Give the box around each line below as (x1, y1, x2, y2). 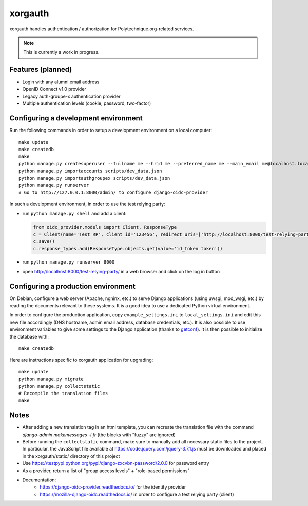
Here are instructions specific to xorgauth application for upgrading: (9, 357, 153, 363)
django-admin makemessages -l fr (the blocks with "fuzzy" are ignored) (22, 432, 176, 438)
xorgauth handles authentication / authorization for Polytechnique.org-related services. (9, 26, 195, 32)
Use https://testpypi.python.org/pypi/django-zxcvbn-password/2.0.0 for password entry (22, 460, 209, 466)
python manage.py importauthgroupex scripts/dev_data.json (18, 175, 170, 181)
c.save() (33, 238, 55, 244)
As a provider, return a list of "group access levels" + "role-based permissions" (22, 467, 190, 474)
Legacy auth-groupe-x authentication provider (22, 93, 121, 100)
